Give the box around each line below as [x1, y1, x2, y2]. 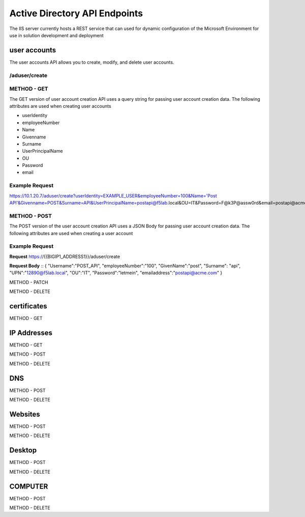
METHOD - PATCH [9, 279, 48, 285]
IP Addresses [9, 328, 53, 337]
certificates [9, 302, 47, 310]
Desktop [9, 446, 37, 455]
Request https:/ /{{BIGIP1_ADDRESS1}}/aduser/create [9, 253, 120, 260]
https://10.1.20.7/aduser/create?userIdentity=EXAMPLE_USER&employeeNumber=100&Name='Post [9, 192, 217, 198]
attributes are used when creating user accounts [9, 103, 111, 109]
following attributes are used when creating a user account [9, 230, 133, 236]
